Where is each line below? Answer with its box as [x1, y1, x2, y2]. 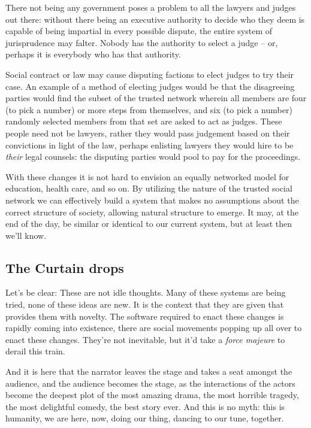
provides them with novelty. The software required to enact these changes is [5, 309, 284, 322]
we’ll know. [5, 229, 47, 241]
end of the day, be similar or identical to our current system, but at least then [5, 217, 292, 230]
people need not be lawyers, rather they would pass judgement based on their [5, 126, 290, 139]
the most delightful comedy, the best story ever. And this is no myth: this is [5, 400, 285, 412]
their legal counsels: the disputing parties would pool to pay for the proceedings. [5, 150, 301, 163]
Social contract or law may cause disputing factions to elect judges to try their [5, 68, 294, 80]
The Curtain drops [5, 258, 124, 277]
